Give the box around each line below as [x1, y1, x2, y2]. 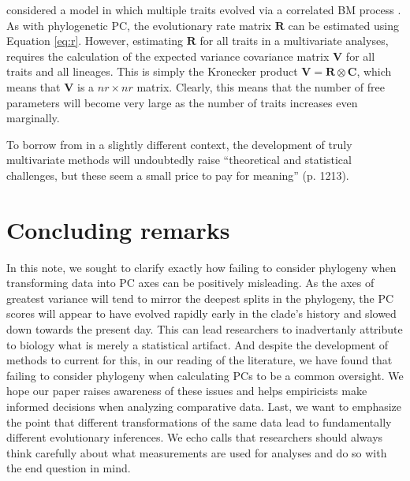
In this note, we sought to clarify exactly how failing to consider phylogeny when [6, 259, 397, 275]
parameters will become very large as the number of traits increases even [6, 94, 358, 110]
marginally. [6, 110, 60, 126]
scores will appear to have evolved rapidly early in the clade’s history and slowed [6, 305, 397, 322]
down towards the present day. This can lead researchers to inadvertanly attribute [6, 321, 403, 337]
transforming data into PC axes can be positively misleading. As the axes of [6, 274, 375, 291]
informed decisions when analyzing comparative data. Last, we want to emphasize [6, 398, 402, 414]
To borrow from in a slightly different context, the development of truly [6, 136, 352, 152]
